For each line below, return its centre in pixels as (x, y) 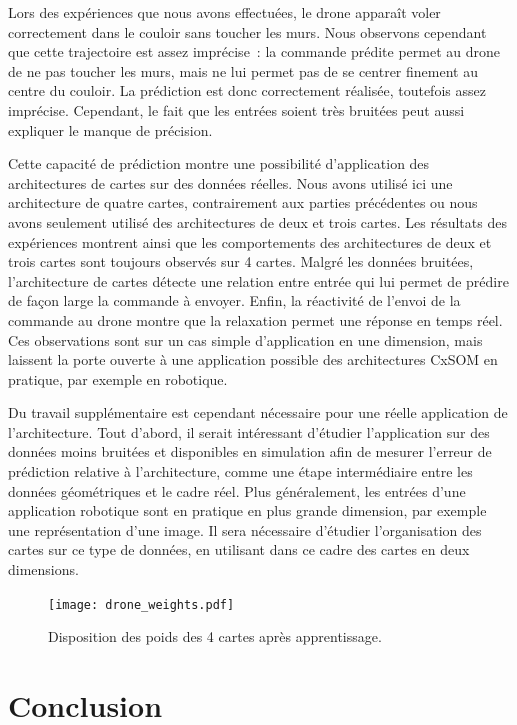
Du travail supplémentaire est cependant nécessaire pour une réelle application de (258, 412)
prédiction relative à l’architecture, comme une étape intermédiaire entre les (240, 471)
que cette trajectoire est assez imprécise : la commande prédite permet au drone (254, 51)
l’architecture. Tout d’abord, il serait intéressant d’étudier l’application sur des (249, 431)
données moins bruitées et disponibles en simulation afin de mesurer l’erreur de (250, 451)
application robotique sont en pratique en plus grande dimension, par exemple (247, 510)
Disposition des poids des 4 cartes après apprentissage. (215, 636)
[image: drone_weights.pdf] (141, 604)
